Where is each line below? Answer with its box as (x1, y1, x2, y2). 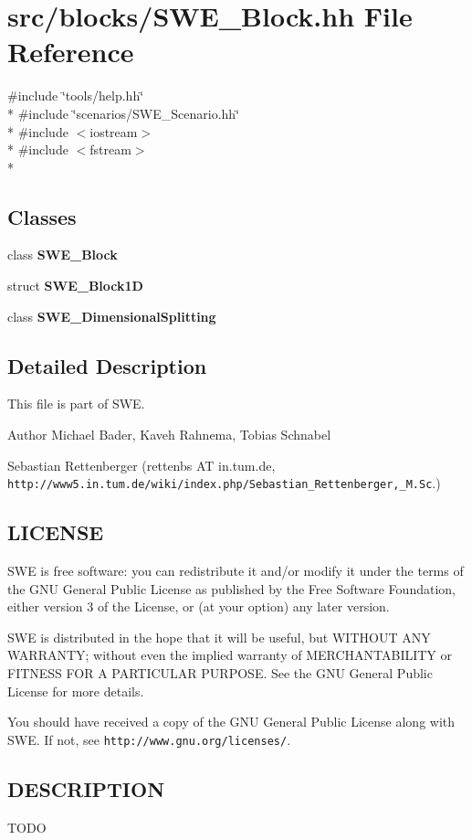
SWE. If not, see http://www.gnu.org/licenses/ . (7, 729, 291, 749)
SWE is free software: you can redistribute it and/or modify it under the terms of (7, 561, 464, 580)
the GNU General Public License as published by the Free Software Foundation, (7, 579, 456, 598)
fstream (89, 140, 131, 159)
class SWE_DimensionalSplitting (7, 306, 216, 325)
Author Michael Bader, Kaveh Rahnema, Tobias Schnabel (7, 425, 331, 444)
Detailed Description (7, 351, 207, 379)
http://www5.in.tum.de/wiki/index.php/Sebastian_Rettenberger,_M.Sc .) (7, 473, 441, 493)
